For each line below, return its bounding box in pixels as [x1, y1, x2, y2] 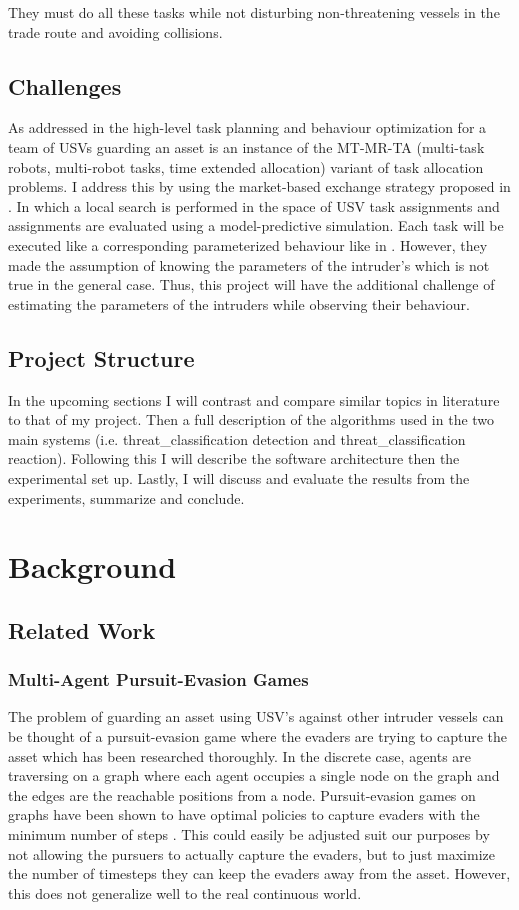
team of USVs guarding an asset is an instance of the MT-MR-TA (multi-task [8, 136, 485, 157]
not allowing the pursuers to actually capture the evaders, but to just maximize [8, 843, 495, 864]
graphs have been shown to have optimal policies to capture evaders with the [8, 804, 480, 825]
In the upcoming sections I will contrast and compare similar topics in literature [8, 389, 500, 410]
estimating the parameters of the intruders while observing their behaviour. [8, 293, 470, 314]
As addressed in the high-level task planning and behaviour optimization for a [8, 117, 487, 138]
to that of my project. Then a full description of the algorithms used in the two [8, 409, 495, 430]
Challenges [8, 70, 122, 101]
